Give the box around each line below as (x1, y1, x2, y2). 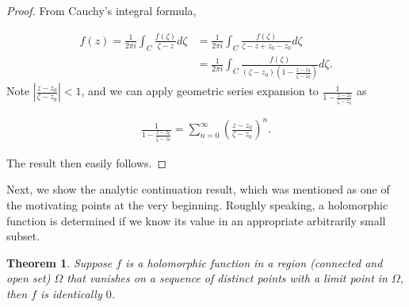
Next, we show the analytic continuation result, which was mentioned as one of (6, 181, 390, 198)
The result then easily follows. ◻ (6, 154, 167, 171)
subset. (6, 228, 40, 244)
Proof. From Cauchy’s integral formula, (6, 2, 197, 18)
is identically (40, 285, 102, 301)
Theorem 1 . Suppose (6, 254, 113, 271)
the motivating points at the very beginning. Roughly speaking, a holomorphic (6, 196, 388, 213)
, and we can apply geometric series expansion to (81, 83, 319, 99)
